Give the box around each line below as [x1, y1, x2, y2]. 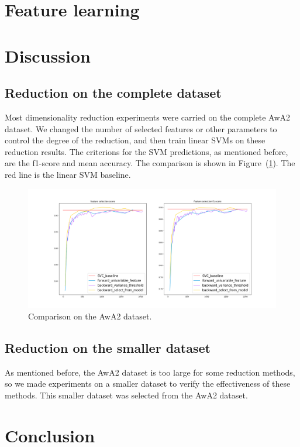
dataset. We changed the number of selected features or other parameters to [5, 122, 277, 135]
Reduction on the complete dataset [5, 84, 222, 102]
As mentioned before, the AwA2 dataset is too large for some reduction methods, [5, 366, 295, 378]
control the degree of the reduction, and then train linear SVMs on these [5, 134, 265, 146]
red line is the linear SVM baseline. [5, 168, 131, 180]
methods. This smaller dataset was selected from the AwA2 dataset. [5, 388, 248, 401]
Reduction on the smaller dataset [5, 338, 211, 356]
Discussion [5, 43, 91, 67]
